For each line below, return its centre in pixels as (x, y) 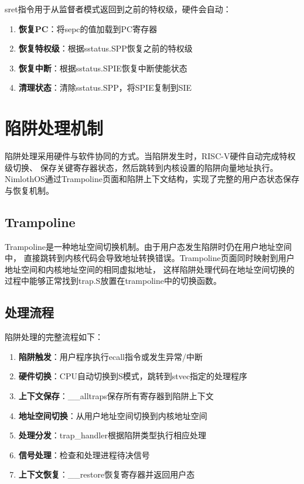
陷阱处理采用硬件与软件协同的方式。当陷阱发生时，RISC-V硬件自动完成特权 (150, 156)
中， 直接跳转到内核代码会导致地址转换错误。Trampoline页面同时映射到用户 (150, 258)
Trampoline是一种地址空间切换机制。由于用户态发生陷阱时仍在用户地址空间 (148, 246)
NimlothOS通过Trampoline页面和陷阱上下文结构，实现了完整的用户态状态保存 (152, 179)
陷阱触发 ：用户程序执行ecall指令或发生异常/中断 (111, 356)
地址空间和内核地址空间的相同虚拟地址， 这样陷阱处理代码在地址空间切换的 (150, 269)
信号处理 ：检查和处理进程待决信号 (84, 454)
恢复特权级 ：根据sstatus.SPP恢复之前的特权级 (105, 48)
